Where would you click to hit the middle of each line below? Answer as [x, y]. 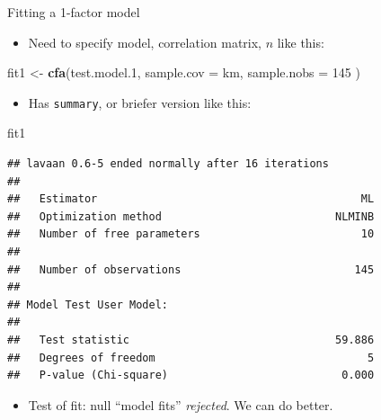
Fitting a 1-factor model [74, 12]
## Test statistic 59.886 [191, 340]
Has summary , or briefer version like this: [140, 102]
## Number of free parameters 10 [191, 234]
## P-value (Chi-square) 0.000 [191, 375]
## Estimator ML [191, 199]
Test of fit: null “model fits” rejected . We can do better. [181, 404]
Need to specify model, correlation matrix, [145, 42]
